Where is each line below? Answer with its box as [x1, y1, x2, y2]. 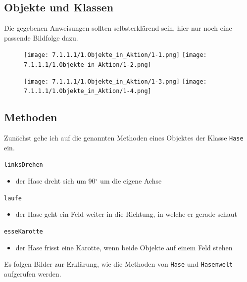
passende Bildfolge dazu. [4, 32, 78, 43]
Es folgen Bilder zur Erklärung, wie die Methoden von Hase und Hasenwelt [4, 259, 233, 269]
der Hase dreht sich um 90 [15, 176, 96, 186]
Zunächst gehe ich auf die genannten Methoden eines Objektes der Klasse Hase [4, 133, 244, 143]
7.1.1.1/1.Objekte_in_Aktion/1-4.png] [24, 88, 151, 95]
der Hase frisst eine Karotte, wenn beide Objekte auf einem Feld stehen [15, 242, 233, 252]
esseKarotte [4, 228, 43, 235]
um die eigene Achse [100, 176, 162, 186]
